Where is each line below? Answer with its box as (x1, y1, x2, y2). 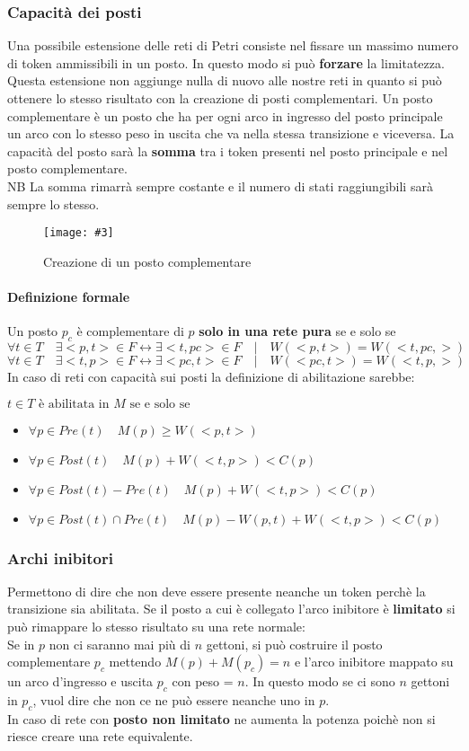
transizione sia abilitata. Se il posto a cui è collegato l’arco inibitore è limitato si (7, 599, 456, 618)
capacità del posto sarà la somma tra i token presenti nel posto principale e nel (7, 141, 448, 160)
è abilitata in (39, 397, 110, 411)
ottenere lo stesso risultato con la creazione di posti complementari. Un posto (7, 89, 433, 107)
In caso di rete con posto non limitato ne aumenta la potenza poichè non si (7, 709, 436, 728)
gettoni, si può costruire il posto (206, 634, 383, 653)
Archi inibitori (7, 546, 113, 569)
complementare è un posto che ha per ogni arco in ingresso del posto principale (7, 106, 443, 125)
